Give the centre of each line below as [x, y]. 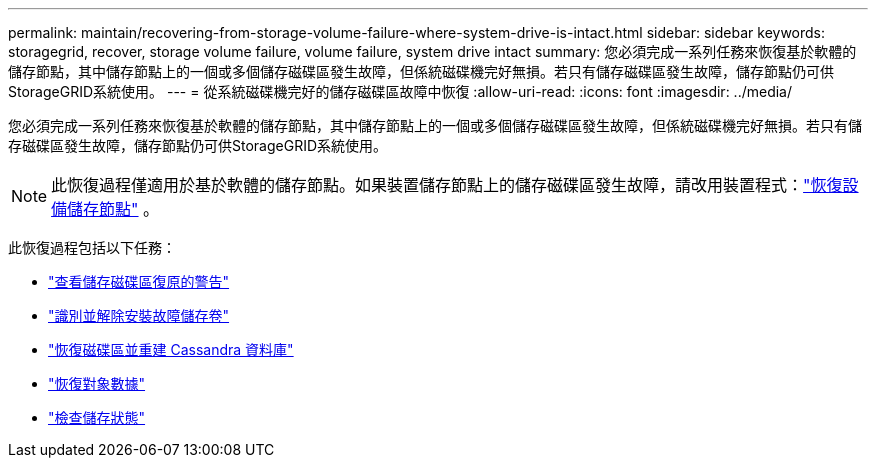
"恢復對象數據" [97, 383]
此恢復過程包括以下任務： [92, 247]
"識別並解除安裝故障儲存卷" [139, 315]
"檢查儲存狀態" [97, 417]
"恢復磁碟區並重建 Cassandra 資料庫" [171, 349]
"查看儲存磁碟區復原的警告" [139, 281]
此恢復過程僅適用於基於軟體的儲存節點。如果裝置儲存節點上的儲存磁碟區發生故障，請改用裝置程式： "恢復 [447, 185]
